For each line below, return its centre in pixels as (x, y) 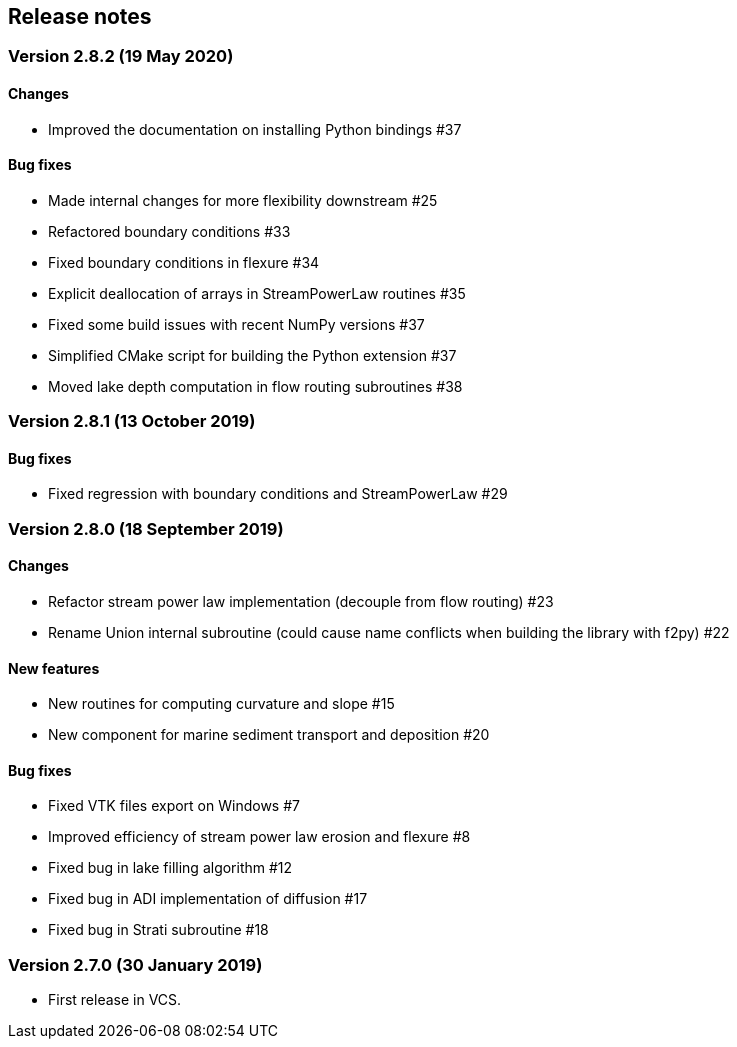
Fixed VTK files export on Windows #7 (174, 806)
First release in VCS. (115, 1000)
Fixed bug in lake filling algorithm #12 (170, 868)
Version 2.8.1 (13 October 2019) (132, 421)
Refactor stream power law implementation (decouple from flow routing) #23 (301, 602)
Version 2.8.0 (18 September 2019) (146, 528)
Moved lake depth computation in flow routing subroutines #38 (255, 386)
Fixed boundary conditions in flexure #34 (184, 262)
